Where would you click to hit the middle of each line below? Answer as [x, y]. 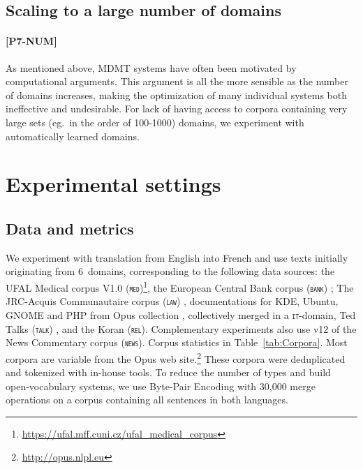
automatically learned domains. [73, 136]
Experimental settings [113, 184]
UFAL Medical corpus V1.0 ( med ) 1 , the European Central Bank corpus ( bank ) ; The [180, 286]
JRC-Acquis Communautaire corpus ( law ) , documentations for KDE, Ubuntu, [172, 301]
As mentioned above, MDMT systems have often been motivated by [151, 67]
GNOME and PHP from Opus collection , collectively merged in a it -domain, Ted [181, 314]
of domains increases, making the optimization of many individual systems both [176, 95]
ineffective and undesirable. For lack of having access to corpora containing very [177, 109]
